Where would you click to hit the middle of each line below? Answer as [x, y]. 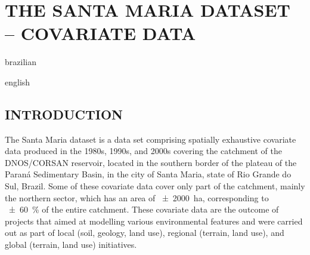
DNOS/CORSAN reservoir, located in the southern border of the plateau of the [151, 162]
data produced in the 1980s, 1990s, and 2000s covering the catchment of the [144, 151]
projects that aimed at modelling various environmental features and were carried [154, 221]
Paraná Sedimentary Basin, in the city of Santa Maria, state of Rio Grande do [148, 174]
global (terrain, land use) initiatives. [71, 245]
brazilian [21, 62]
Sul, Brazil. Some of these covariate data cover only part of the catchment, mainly [155, 186]
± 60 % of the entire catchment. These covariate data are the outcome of [144, 209]
